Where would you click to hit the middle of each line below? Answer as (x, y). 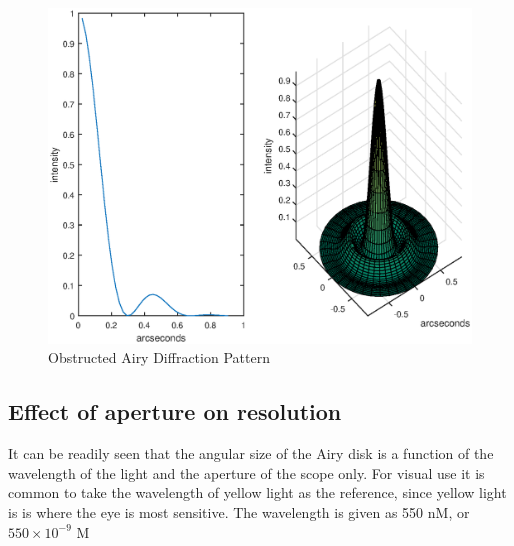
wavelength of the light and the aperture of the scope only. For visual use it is (246, 472)
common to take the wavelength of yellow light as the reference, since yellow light (257, 492)
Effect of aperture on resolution (175, 411)
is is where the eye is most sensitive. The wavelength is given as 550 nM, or (239, 511)
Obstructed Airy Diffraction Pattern (159, 357)
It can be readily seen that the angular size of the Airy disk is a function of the (251, 453)
